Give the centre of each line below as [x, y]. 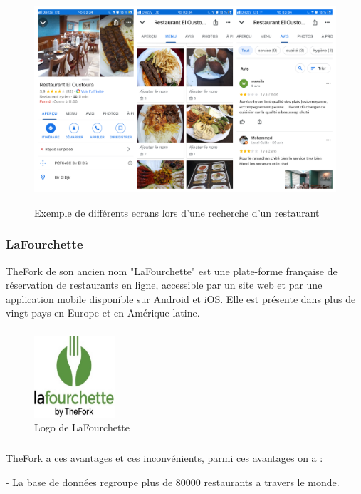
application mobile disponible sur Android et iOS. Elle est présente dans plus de [181, 298]
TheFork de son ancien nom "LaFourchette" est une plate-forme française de [172, 271]
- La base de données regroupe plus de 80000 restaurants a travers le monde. [173, 482]
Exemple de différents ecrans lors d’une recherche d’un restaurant [177, 212]
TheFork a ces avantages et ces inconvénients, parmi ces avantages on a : [164, 458]
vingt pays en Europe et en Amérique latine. [103, 313]
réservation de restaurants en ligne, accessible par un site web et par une [164, 285]
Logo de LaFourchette [82, 427]
